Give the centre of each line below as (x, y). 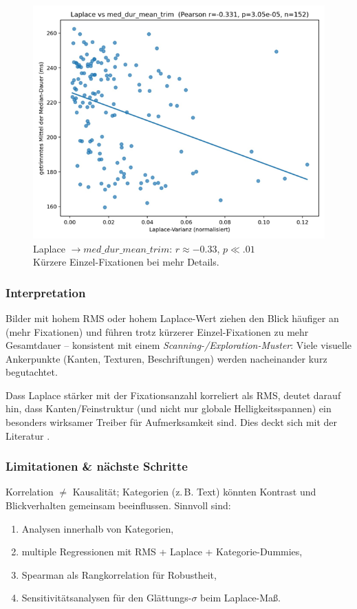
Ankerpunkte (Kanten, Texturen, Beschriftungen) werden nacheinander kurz (166, 358)
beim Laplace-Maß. (240, 598)
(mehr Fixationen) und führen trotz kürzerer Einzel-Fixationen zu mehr (157, 331)
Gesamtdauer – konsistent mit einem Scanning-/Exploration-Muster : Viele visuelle (178, 345)
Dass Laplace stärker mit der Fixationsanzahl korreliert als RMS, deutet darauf (173, 395)
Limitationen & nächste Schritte (97, 466)
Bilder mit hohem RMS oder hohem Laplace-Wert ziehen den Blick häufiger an (172, 318)
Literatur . (28, 435)
